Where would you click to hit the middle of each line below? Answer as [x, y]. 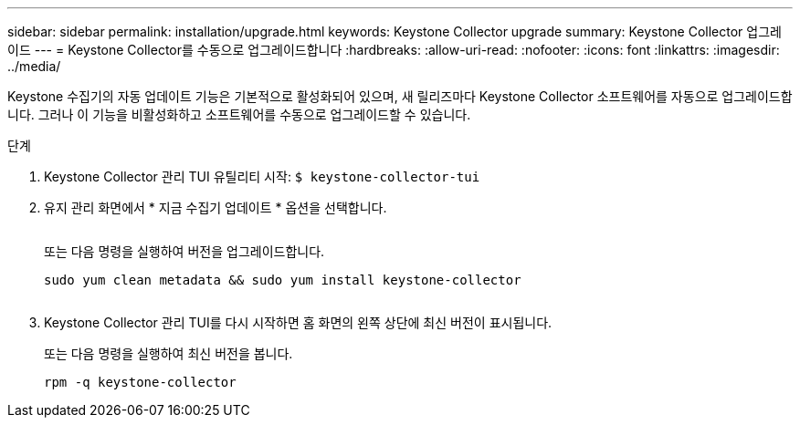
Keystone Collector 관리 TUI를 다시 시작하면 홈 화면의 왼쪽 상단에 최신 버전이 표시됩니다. [298, 322]
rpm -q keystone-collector [140, 382]
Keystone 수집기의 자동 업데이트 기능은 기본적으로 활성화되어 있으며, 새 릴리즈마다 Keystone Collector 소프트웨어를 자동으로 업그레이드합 [400, 96]
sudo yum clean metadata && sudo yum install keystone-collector [283, 280]
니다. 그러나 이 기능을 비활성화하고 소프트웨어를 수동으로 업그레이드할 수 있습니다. [239, 114]
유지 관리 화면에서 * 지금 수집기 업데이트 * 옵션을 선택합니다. [216, 207]
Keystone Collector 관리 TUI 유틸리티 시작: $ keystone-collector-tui [262, 176]
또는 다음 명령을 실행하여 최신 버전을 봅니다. [168, 353]
